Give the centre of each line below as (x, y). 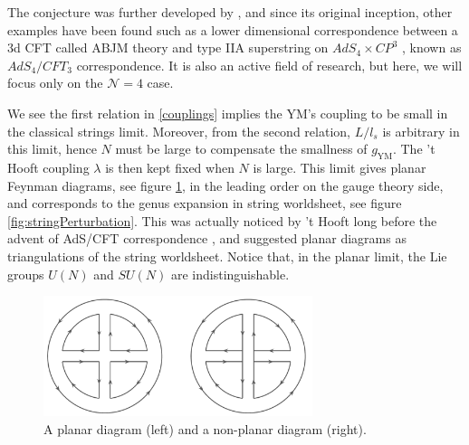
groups (26, 274)
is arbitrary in (421, 131)
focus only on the (55, 83)
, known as (432, 47)
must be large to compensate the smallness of (241, 149)
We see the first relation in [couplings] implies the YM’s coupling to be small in (228, 113)
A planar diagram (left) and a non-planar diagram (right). (205, 429)
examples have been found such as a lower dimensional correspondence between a (233, 29)
